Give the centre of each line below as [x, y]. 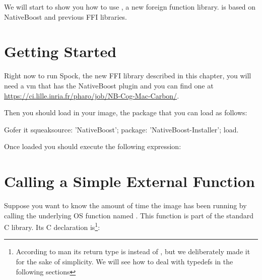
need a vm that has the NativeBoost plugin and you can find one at [109, 85]
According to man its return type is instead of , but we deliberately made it [133, 251]
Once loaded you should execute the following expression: [93, 146]
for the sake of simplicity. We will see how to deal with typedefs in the [124, 262]
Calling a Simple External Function [129, 181]
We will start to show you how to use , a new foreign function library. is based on [130, 7]
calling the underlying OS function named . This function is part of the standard [129, 215]
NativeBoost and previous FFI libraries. [66, 16]
